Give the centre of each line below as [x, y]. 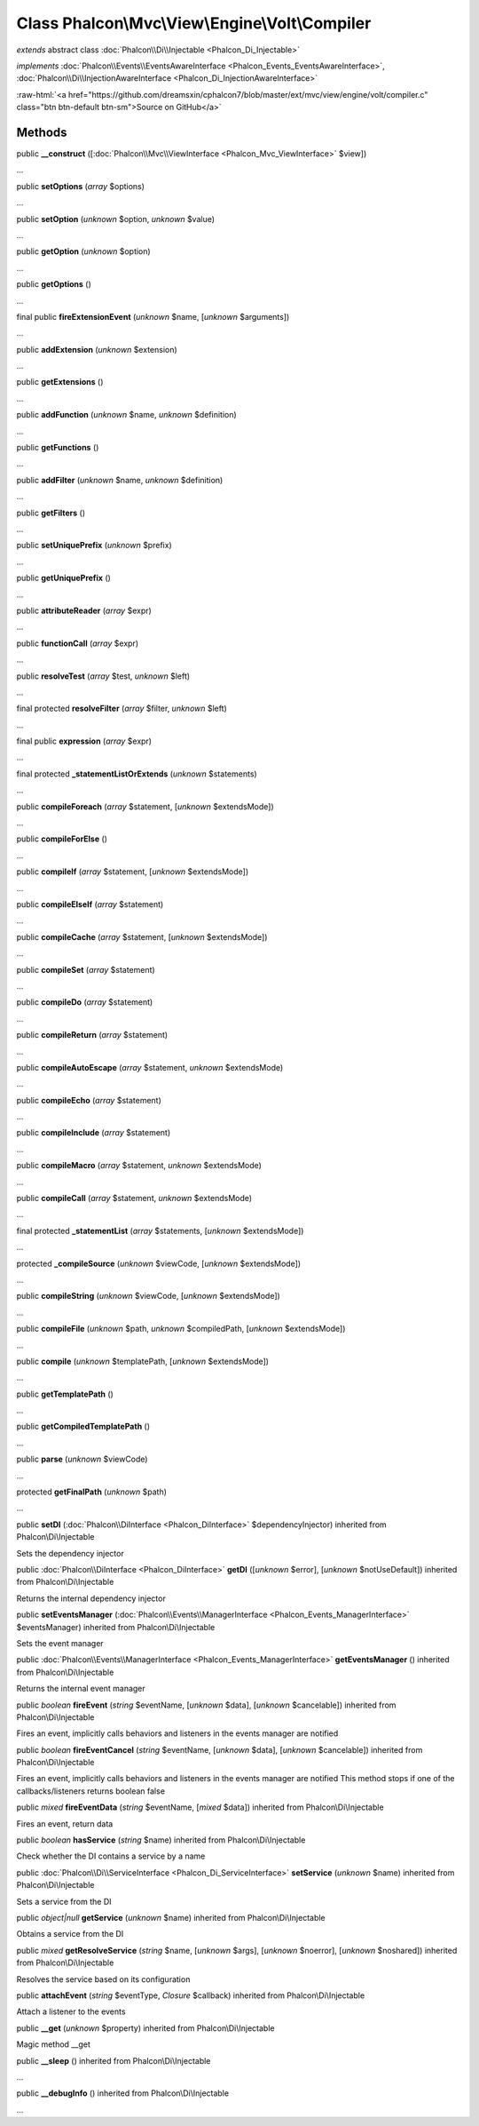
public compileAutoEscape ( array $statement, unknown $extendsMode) [150, 1067]
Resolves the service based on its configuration [103, 1979]
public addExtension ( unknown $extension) [97, 349]
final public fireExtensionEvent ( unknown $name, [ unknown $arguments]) [153, 316]
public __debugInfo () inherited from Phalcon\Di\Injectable [123, 2093]
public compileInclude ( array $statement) [94, 1133]
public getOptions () [54, 284]
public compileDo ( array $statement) [85, 1002]
